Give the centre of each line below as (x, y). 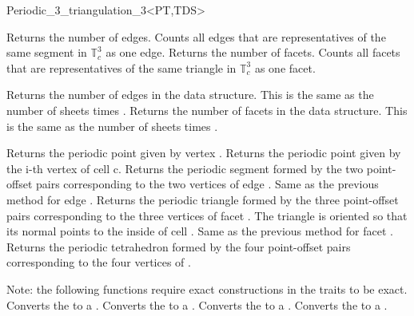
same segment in (47, 52)
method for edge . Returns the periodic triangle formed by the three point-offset (203, 199)
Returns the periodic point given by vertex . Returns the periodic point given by (204, 153)
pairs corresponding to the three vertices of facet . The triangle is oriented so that (207, 215)
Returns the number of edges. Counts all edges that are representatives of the (196, 36)
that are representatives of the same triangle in (121, 67)
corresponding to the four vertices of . (99, 262)
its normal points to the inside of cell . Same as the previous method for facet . (200, 231)
